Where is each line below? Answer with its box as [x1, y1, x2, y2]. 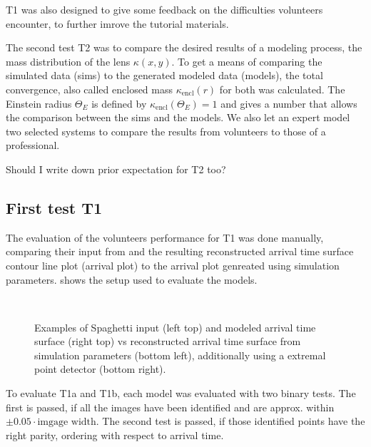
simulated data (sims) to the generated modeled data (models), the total [6, 68, 323, 83]
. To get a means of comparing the [171, 53, 322, 68]
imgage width [37, 417, 96, 428]
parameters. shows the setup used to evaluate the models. [6, 272, 258, 287]
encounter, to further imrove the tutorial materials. [6, 16, 229, 31]
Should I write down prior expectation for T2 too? [6, 161, 226, 176]
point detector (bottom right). [34, 361, 166, 376]
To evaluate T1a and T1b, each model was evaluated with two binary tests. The [6, 386, 356, 401]
